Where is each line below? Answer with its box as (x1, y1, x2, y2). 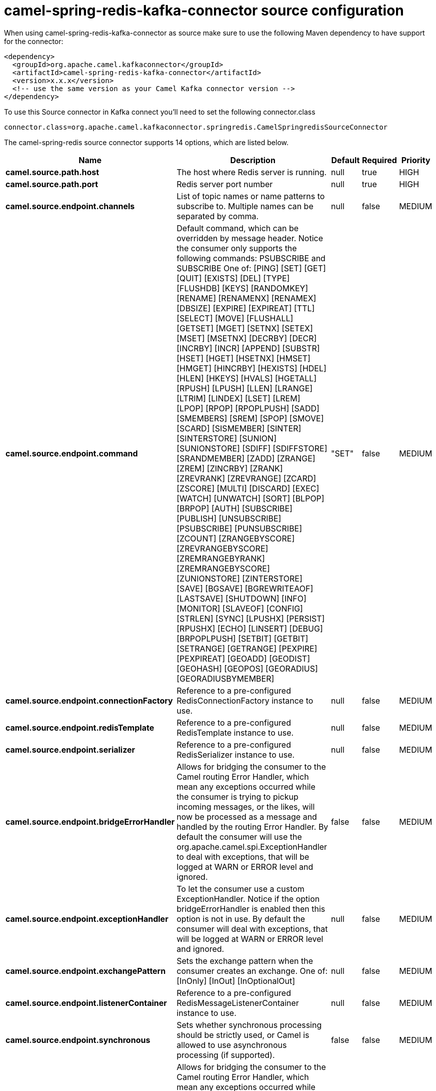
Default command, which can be (176, 223, 299, 233)
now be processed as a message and (176, 811, 317, 822)
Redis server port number (176, 179, 273, 189)
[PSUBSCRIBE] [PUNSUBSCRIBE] (176, 523, 302, 533)
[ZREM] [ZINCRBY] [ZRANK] (176, 463, 283, 473)
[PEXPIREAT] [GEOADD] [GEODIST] (176, 653, 310, 664)
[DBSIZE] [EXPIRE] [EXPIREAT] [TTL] (176, 303, 315, 313)
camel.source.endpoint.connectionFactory (5, 695, 173, 706)
